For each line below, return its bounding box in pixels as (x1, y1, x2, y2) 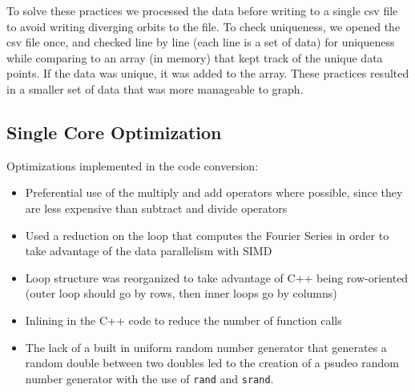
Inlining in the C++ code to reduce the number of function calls (25, 311, 342, 328)
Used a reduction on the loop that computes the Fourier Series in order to (25, 226, 389, 243)
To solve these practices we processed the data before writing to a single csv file (6, 2, 398, 18)
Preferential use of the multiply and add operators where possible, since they (25, 184, 403, 201)
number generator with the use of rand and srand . (25, 370, 274, 386)
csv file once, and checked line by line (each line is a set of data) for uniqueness (6, 34, 395, 50)
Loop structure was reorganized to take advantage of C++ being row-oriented (25, 269, 409, 286)
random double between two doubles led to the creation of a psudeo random (25, 354, 399, 371)
